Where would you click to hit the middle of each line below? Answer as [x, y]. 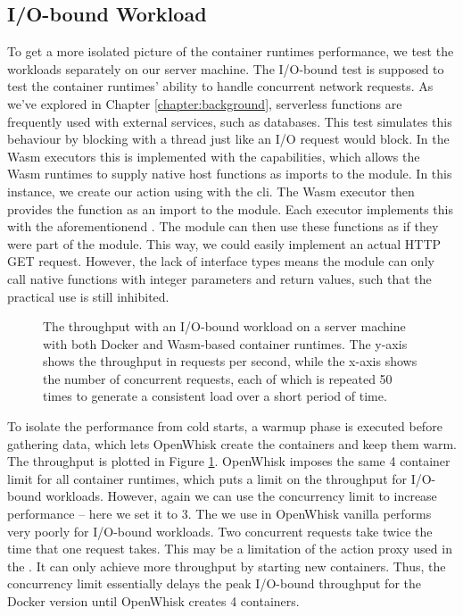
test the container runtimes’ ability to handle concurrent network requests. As [220, 86]
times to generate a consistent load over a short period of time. [215, 396]
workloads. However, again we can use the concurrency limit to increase [241, 496]
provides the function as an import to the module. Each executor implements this [230, 208]
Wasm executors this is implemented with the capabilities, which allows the [214, 156]
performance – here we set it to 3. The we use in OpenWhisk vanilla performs [219, 514]
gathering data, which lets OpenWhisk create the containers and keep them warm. [232, 443]
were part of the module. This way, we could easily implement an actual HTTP [224, 243]
